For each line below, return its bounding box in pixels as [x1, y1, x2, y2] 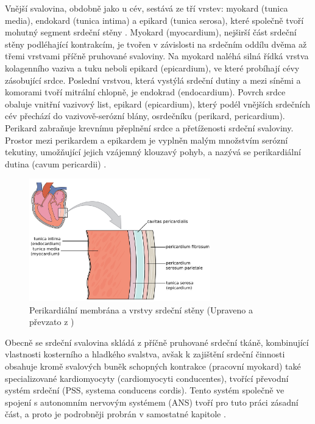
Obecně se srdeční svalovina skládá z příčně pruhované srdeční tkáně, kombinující [5, 335, 309, 348]
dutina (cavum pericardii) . [5, 157, 107, 170]
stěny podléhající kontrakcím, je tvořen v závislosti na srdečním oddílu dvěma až [5, 37, 307, 50]
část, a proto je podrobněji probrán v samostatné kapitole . [5, 408, 226, 420]
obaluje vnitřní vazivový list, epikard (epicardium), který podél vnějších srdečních [5, 97, 310, 110]
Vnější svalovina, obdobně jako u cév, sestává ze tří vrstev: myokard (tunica [5, 2, 288, 14]
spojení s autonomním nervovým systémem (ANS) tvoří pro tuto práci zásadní [5, 395, 299, 408]
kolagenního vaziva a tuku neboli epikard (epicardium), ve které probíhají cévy [5, 61, 300, 74]
